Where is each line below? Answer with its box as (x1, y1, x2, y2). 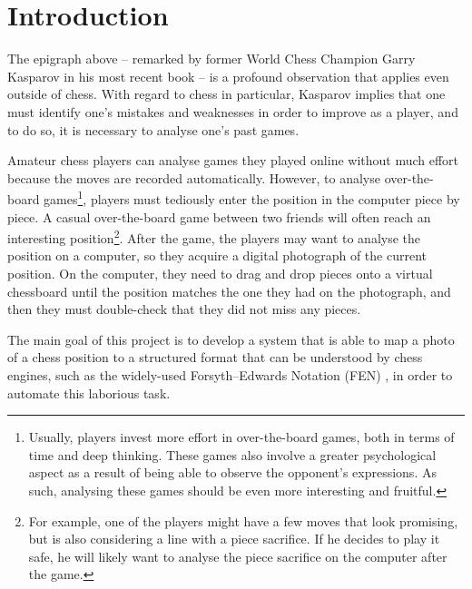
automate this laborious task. (7, 383, 171, 402)
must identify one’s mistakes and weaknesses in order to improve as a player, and (7, 102, 458, 121)
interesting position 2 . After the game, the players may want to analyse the (7, 226, 421, 247)
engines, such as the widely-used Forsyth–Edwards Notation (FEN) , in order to (7, 365, 453, 384)
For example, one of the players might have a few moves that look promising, (28, 511, 458, 530)
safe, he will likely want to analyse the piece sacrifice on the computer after (28, 546, 447, 565)
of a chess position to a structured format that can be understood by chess (7, 348, 423, 367)
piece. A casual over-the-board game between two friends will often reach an (7, 207, 431, 226)
